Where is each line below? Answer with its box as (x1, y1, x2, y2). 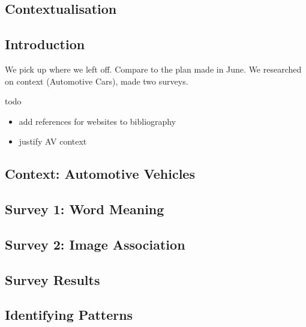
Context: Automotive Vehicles (5, 164, 195, 183)
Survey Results (5, 270, 100, 289)
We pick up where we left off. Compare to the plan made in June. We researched (5, 62, 302, 75)
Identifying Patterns (5, 305, 133, 324)
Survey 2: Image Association (5, 235, 185, 253)
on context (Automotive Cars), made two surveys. (5, 74, 188, 87)
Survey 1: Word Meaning (5, 200, 164, 218)
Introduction (5, 35, 85, 53)
